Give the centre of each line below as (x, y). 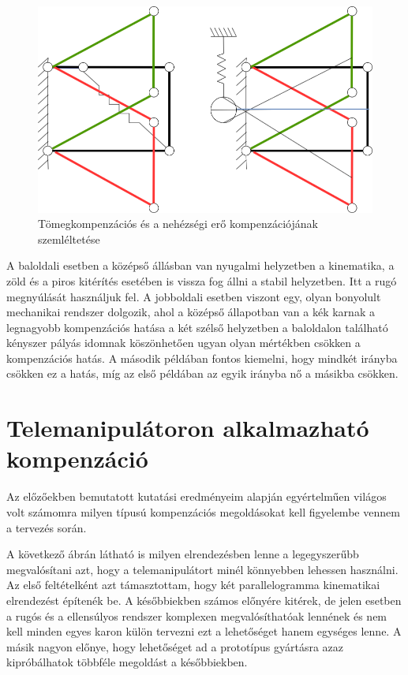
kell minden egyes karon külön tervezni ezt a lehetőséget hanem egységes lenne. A (204, 631)
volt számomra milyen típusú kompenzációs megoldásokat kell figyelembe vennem (203, 511)
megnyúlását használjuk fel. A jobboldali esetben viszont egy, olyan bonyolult (194, 296)
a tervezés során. (47, 527)
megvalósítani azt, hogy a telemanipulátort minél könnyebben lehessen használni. (202, 569)
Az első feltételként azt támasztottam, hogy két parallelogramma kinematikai (193, 585)
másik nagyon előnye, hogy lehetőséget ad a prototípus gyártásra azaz (175, 646)
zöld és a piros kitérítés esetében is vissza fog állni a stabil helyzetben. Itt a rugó (202, 280)
